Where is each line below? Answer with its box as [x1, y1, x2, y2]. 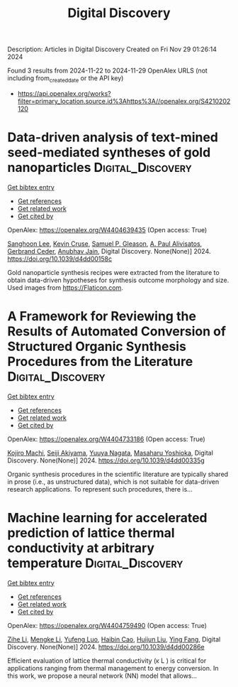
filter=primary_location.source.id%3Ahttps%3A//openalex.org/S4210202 [17, 97, 231, 105]
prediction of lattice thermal [7, 525, 175, 541]
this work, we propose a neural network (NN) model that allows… [7, 671, 197, 680]
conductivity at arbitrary [7, 540, 154, 556]
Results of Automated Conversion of [7, 323, 227, 340]
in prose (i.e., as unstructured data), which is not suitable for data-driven [7, 477, 220, 486]
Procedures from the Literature [7, 354, 193, 370]
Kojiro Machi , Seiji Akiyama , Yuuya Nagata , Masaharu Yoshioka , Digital [7, 448, 214, 457]
